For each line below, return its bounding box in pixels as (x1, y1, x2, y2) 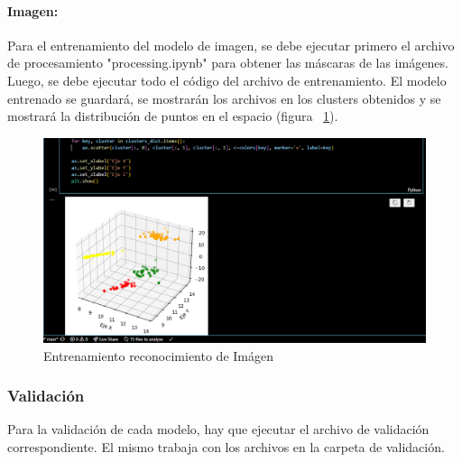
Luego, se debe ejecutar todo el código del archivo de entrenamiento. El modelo (7, 70, 447, 89)
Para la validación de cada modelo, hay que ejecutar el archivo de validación (7, 420, 430, 439)
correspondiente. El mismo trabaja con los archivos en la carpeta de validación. (7, 438, 445, 457)
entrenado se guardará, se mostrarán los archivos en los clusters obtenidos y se (7, 88, 441, 107)
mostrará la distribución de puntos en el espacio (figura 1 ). (7, 106, 338, 125)
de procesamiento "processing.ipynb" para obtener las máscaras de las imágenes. (7, 53, 448, 72)
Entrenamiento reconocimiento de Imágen (43, 346, 273, 365)
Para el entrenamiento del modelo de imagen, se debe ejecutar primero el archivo (7, 35, 455, 54)
